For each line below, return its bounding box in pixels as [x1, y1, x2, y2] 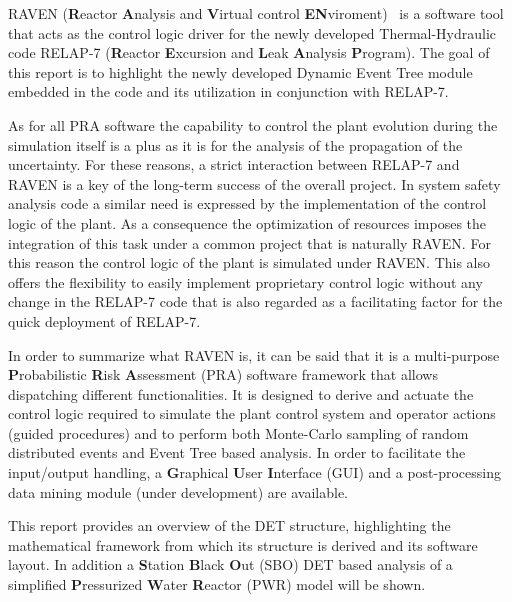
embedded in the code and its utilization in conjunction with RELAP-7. [8, 81, 449, 102]
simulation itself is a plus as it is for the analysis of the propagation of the [8, 134, 463, 155]
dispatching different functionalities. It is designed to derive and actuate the [8, 383, 474, 404]
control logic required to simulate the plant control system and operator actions [8, 403, 496, 424]
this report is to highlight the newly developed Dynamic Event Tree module [8, 61, 473, 82]
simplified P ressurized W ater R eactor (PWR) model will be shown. [8, 574, 426, 595]
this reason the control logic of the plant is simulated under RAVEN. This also [8, 252, 491, 273]
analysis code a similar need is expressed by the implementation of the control [8, 193, 487, 214]
